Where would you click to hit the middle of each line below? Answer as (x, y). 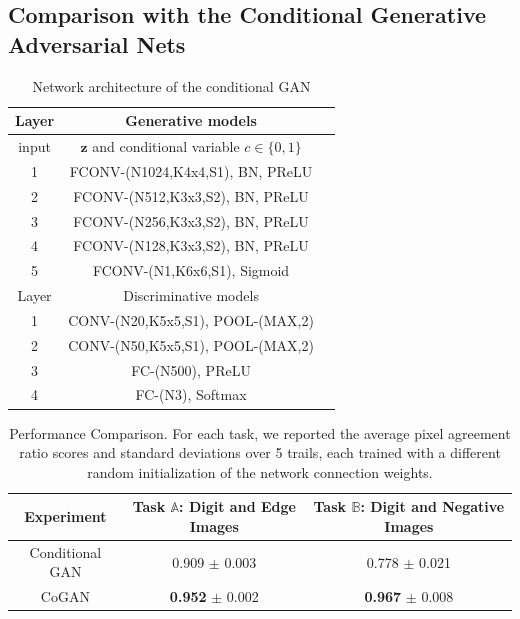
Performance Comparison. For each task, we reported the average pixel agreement (260, 432)
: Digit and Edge (237, 506)
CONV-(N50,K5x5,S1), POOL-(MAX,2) (191, 344)
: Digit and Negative (432, 506)
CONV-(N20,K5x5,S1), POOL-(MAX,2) (191, 319)
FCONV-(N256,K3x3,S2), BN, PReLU (191, 220)
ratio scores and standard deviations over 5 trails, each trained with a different (260, 452)
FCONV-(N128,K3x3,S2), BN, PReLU (191, 245)
